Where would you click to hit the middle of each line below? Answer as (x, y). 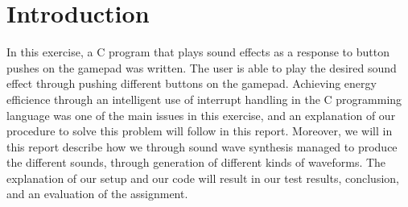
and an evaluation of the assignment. (97, 194)
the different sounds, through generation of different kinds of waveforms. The (196, 162)
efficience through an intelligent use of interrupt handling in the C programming (204, 99)
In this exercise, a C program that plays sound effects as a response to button (198, 52)
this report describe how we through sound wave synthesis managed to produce (202, 146)
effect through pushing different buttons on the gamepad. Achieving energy (192, 83)
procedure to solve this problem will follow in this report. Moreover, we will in (200, 131)
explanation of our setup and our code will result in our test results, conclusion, (203, 178)
